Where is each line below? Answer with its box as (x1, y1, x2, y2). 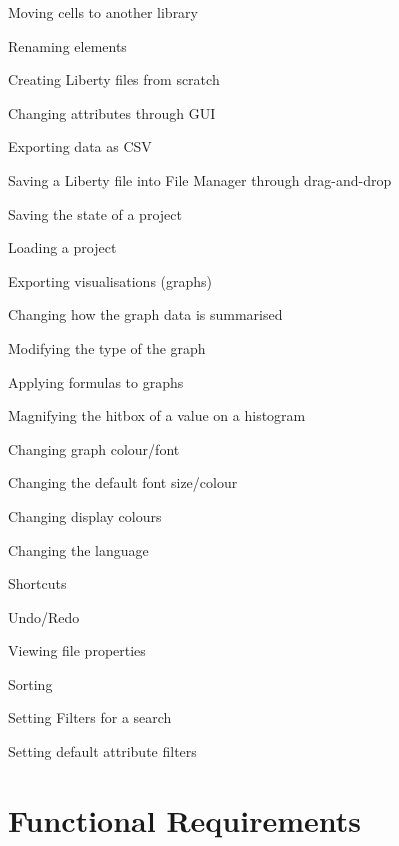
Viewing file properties (8, 640, 146, 661)
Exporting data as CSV (8, 136, 152, 157)
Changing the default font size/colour (8, 472, 238, 493)
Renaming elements (8, 35, 127, 56)
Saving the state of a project (8, 203, 182, 224)
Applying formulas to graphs (8, 371, 184, 392)
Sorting (8, 673, 53, 694)
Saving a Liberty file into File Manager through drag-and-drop (8, 169, 392, 190)
